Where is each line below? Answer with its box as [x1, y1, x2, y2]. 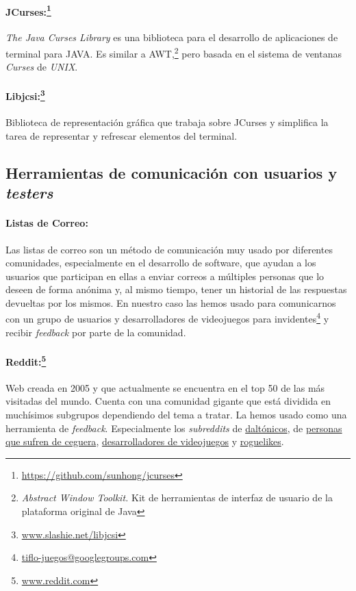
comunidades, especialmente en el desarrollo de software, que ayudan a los [5, 255, 316, 270]
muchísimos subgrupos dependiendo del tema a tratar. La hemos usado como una [5, 407, 347, 421]
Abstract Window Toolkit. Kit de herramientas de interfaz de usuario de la [21, 490, 333, 505]
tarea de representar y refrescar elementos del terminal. [5, 128, 238, 142]
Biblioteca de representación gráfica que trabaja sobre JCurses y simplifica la [5, 115, 329, 129]
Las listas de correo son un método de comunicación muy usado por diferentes [5, 242, 333, 256]
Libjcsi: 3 [5, 87, 45, 103]
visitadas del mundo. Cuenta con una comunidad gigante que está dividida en [5, 394, 331, 408]
